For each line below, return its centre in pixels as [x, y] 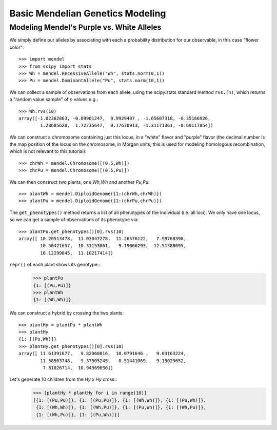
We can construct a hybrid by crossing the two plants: [67, 313]
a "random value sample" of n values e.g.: [54, 100]
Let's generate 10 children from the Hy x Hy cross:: [63, 379]
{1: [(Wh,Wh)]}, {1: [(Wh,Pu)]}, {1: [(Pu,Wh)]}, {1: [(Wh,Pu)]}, [121, 407]
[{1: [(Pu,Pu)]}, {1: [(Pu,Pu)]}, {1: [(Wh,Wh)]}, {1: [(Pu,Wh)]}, [120, 400]
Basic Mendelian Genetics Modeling [88, 13]
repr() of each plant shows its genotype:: [55, 265]
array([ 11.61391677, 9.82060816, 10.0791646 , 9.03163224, [103, 354]
